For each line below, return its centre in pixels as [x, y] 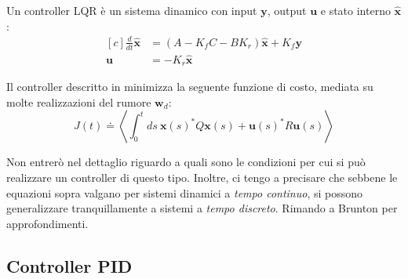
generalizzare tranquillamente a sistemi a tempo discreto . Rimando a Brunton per [202, 208]
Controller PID [69, 265]
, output [287, 10]
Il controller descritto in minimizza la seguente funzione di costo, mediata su [190, 87]
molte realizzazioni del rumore [79, 101]
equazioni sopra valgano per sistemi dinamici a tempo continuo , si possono [185, 192]
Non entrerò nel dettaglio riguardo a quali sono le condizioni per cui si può [186, 162]
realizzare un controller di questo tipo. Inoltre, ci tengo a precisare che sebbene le [202, 178]
